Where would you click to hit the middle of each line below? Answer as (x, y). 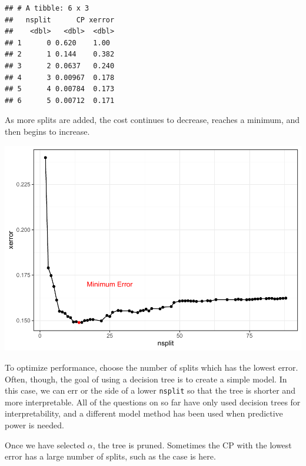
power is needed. (34, 425)
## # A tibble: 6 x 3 (47, 8)
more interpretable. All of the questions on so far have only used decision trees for (153, 402)
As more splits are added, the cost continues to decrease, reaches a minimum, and (152, 120)
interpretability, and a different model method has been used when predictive (144, 413)
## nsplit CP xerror (60, 20)
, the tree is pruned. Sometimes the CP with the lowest (192, 445)
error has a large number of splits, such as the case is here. (110, 456)
